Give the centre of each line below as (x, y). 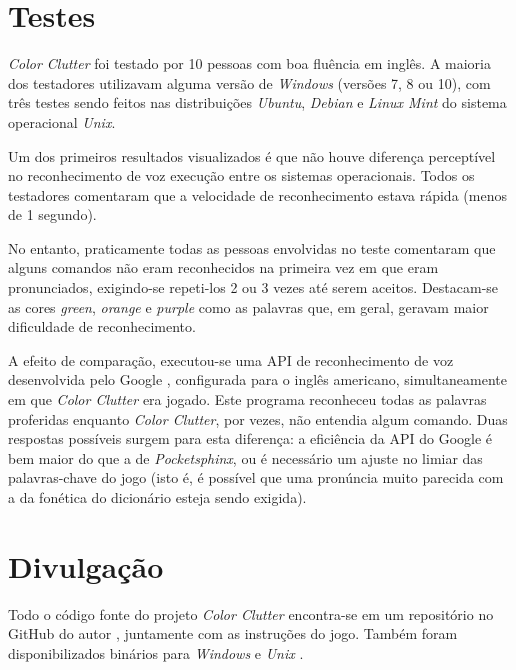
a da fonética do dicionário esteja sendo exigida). (157, 497)
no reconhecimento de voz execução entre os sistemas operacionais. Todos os (241, 175)
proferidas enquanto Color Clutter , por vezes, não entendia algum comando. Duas (258, 418)
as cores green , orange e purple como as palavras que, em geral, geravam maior (248, 306)
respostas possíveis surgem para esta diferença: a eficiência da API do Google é (250, 438)
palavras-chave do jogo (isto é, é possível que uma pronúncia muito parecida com (256, 477)
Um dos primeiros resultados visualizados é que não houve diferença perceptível (252, 155)
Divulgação (86, 565)
